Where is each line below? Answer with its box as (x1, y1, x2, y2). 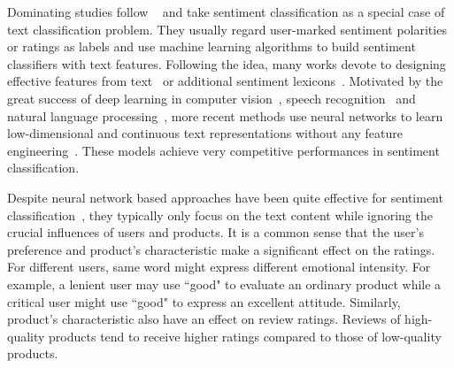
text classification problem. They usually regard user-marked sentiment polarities (7, 19, 447, 38)
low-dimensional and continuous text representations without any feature (7, 124, 403, 142)
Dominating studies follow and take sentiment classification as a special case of (7, 3, 445, 20)
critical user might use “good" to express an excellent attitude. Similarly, (7, 292, 401, 310)
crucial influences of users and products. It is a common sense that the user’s (7, 223, 424, 241)
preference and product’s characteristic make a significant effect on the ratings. (7, 240, 435, 258)
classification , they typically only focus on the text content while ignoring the (7, 205, 433, 224)
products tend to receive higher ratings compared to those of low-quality (49, 326, 442, 345)
